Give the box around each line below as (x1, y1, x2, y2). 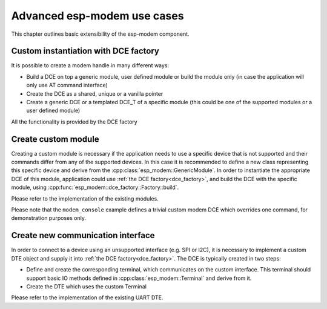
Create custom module (11, 134, 99, 144)
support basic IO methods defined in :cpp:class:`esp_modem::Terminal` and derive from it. (26, 274, 252, 282)
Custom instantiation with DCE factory (11, 46, 160, 56)
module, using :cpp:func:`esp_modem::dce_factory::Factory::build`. (11, 184, 179, 191)
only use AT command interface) (26, 82, 108, 89)
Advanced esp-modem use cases (11, 9, 184, 22)
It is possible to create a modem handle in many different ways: (11, 62, 170, 69)
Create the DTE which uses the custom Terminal (26, 282, 147, 290)
